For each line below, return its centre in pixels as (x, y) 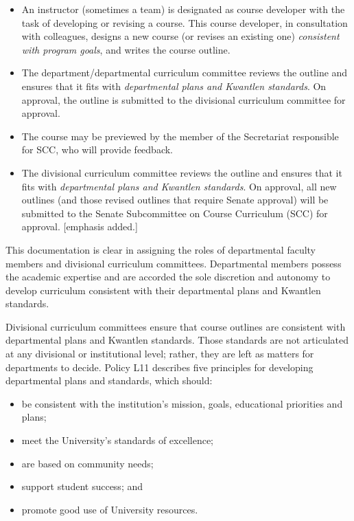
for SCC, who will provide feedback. (97, 149)
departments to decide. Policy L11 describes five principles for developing (160, 367)
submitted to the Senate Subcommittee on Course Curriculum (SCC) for (175, 213)
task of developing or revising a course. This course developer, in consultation (185, 22)
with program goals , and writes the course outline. (126, 49)
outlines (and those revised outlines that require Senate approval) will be (175, 200)
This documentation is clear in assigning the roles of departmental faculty (161, 249)
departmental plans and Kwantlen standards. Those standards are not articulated (177, 340)
